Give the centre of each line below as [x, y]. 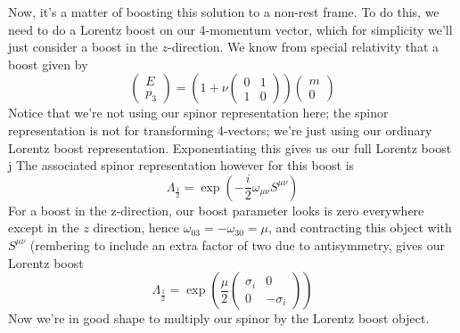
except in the [44, 227]
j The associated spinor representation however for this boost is [181, 165]
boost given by [48, 64]
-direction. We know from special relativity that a [304, 47]
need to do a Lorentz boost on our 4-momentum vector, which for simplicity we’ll [230, 29]
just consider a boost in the [83, 47]
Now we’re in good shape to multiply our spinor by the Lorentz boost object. [219, 318]
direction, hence [136, 227]
